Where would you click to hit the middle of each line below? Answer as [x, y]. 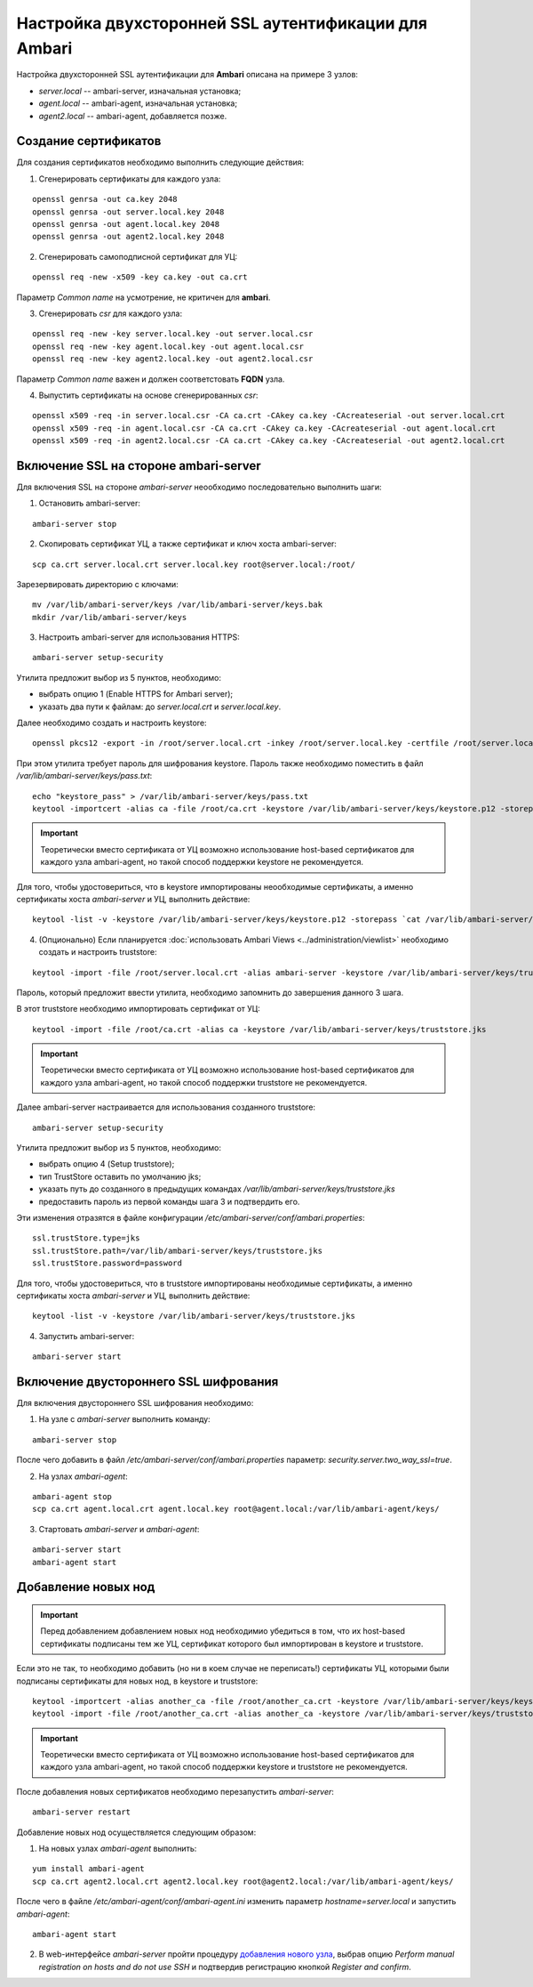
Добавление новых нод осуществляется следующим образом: [136, 1832]
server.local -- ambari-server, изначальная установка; [140, 91]
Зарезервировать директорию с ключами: [98, 584]
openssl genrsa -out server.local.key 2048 [128, 212]
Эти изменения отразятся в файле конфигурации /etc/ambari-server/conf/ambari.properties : [191, 1217]
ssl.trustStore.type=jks [86, 1238]
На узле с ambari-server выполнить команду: [124, 1419]
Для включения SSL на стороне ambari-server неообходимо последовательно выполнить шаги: [199, 487]
